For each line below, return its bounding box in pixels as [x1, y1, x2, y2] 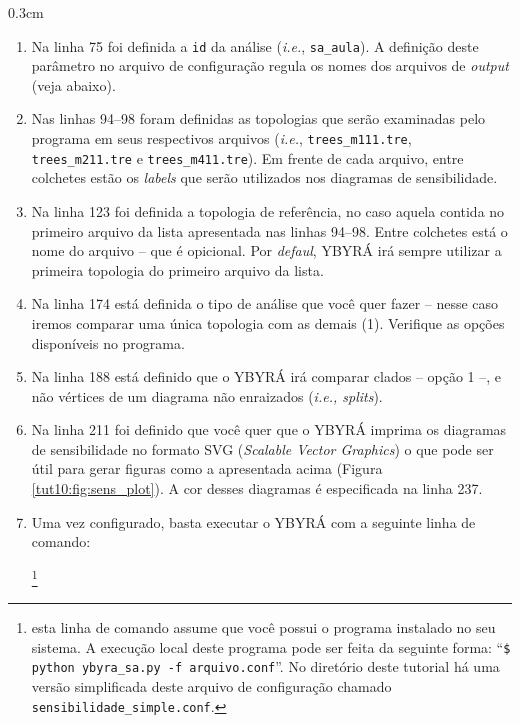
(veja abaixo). [31, 74, 116, 95]
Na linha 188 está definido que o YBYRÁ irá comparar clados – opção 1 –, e [31, 366, 502, 387]
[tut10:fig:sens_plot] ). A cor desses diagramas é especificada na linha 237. [31, 478, 483, 499]
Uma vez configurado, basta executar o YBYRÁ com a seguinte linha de [31, 511, 476, 532]
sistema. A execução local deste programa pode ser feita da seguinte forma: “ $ [31, 636, 511, 657]
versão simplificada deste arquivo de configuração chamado [31, 676, 392, 696]
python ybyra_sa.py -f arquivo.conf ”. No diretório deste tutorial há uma [31, 656, 500, 677]
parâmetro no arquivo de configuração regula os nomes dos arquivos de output [31, 55, 509, 76]
